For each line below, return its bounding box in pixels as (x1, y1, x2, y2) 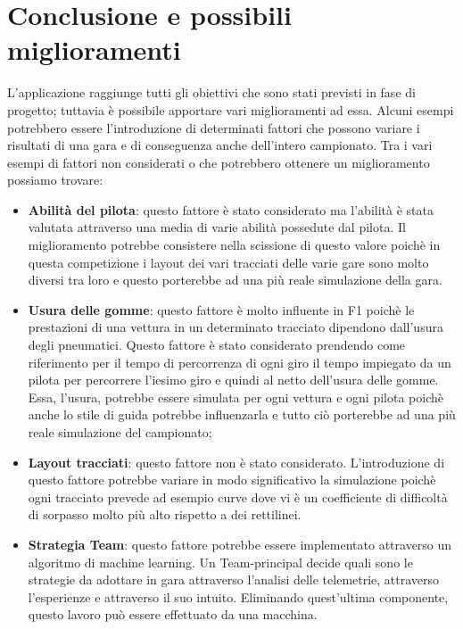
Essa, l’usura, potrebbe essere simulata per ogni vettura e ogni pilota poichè (28, 387, 443, 406)
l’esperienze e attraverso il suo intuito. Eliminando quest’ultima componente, (28, 587, 449, 606)
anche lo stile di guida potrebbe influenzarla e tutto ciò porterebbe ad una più (28, 405, 456, 424)
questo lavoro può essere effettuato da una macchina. (28, 605, 318, 624)
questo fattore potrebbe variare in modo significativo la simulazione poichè (28, 470, 436, 489)
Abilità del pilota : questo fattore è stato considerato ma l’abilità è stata (28, 200, 434, 219)
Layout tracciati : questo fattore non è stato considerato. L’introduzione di (28, 452, 445, 471)
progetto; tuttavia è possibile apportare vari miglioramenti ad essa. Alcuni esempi (7, 100, 454, 119)
